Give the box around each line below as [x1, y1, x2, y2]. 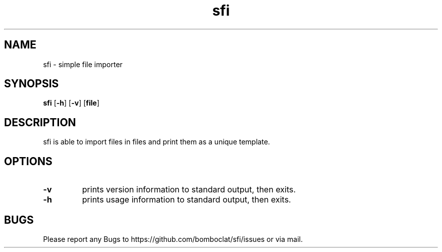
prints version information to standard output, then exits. [82, 184, 296, 195]
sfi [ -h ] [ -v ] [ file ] [43, 98, 100, 108]
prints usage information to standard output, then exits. [82, 194, 291, 205]
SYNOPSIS [4, 77, 59, 90]
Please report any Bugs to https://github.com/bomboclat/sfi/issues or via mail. [43, 234, 303, 243]
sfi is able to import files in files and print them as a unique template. [43, 137, 270, 146]
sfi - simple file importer [43, 60, 123, 69]
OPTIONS [4, 155, 52, 168]
